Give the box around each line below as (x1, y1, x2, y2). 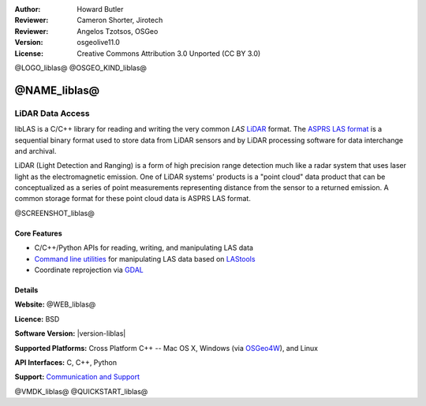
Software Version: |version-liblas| (14, 329, 126, 338)
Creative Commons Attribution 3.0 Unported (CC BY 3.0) (77, 48, 261, 58)
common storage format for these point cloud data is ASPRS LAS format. (14, 194, 252, 203)
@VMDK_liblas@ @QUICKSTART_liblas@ (14, 386, 148, 396)
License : (14, 48, 43, 58)
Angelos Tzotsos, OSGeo (77, 26, 159, 35)
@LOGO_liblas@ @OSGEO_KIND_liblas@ (14, 63, 148, 73)
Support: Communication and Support (14, 372, 140, 382)
